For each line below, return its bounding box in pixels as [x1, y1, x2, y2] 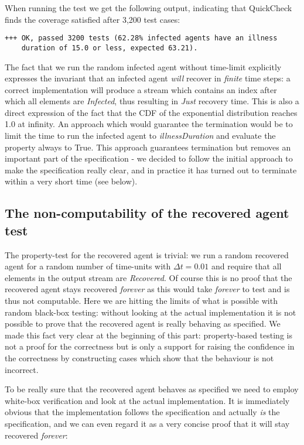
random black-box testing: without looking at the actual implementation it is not [5, 306, 296, 318]
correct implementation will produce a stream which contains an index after [5, 83, 277, 95]
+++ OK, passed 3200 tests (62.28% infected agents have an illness [5, 34, 278, 43]
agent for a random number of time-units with [5, 260, 171, 272]
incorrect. [5, 363, 39, 375]
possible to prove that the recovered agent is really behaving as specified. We [5, 317, 281, 330]
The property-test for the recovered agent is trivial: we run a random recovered [5, 248, 289, 261]
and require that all [211, 260, 282, 272]
